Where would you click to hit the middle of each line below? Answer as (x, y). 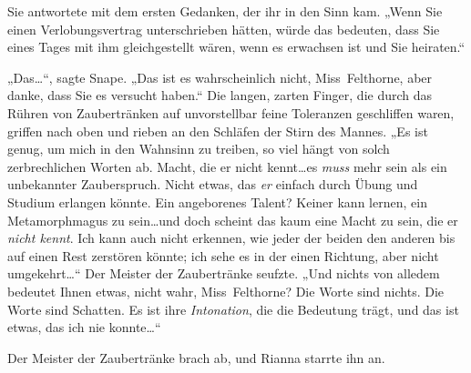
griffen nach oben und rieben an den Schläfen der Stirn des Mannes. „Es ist (218, 131)
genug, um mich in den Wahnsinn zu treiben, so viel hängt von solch (199, 149)
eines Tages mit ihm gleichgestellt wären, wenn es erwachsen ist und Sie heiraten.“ (236, 47)
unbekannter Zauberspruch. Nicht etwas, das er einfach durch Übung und (213, 184)
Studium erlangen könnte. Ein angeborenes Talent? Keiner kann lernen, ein (217, 202)
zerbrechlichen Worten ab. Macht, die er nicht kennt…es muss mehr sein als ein (227, 166)
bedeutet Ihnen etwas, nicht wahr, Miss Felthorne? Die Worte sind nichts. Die (226, 291)
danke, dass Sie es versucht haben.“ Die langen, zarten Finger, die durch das (220, 95)
